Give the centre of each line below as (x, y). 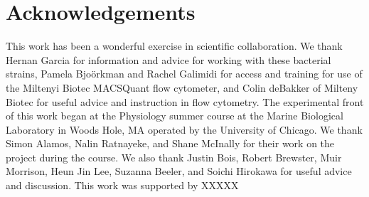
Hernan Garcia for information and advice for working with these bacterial (169, 59)
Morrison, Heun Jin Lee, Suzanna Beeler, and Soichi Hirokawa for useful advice (179, 171)
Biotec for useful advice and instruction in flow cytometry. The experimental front (185, 101)
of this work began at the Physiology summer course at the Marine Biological (175, 116)
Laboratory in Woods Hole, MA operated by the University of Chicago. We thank (184, 129)
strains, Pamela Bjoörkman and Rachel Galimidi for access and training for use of (184, 74)
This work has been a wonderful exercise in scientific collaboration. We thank (174, 46)
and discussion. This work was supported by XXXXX (122, 185)
